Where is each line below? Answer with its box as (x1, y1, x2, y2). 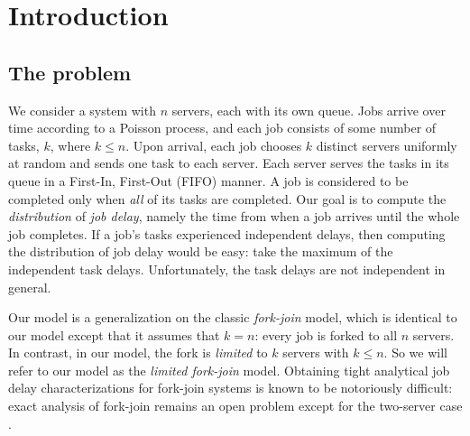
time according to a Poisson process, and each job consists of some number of (8, 118, 437, 137)
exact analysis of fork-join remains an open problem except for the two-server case (8, 396, 463, 415)
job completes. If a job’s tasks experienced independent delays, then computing (8, 224, 446, 243)
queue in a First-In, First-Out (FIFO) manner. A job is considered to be (8, 171, 409, 190)
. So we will (383, 343, 447, 362)
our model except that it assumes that (8, 325, 220, 344)
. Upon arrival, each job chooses (125, 135, 302, 154)
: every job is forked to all (254, 325, 398, 344)
